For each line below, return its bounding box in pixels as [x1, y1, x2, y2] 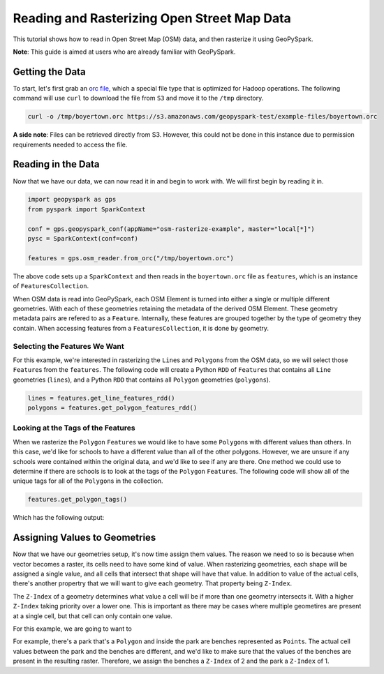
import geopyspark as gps [27, 195, 117, 204]
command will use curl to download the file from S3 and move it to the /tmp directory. [13, 94, 264, 103]
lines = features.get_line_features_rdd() [27, 394, 175, 402]
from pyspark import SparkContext [27, 205, 146, 213]
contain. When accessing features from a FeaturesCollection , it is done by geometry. [13, 324, 269, 332]
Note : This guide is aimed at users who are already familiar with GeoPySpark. [13, 47, 236, 56]
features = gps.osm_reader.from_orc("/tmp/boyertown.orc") [27, 254, 234, 262]
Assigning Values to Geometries [13, 532, 156, 544]
